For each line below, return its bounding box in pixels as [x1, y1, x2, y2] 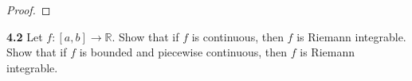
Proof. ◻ [6, 2, 51, 17]
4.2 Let [6, 28, 43, 44]
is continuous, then [191, 28, 284, 44]
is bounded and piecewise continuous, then [79, 44, 288, 60]
